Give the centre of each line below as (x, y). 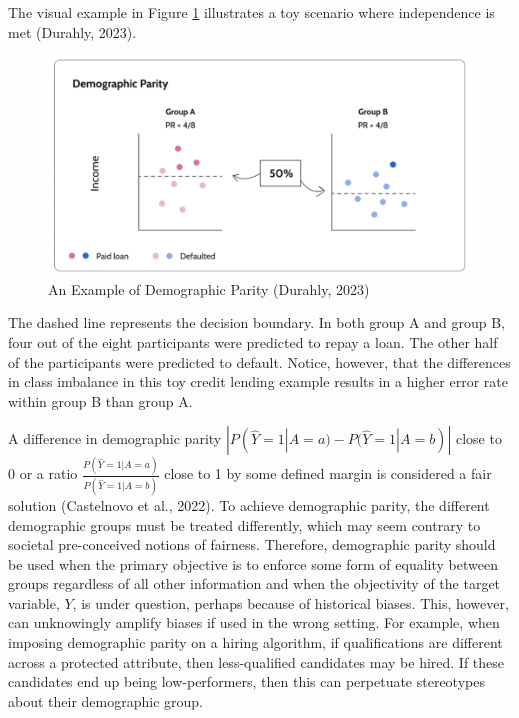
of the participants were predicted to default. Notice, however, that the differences (259, 361)
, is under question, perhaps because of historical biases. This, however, (290, 602)
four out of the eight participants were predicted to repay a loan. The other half (253, 341)
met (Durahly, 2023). (72, 31)
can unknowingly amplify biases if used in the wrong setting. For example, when (254, 622)
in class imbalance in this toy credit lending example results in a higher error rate (258, 381)
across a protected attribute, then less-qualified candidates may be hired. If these (256, 661)
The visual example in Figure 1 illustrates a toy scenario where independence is (251, 12)
